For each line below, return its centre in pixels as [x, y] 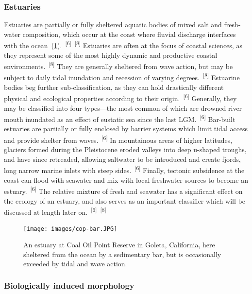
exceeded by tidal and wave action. [75, 264]
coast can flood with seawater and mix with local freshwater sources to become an [126, 180]
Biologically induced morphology [69, 285]
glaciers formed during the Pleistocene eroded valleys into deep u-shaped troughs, [125, 149]
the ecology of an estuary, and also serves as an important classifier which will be [125, 200]
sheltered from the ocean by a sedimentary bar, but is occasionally [122, 254]
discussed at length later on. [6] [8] [55, 211]
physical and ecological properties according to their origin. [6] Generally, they [120, 97]
